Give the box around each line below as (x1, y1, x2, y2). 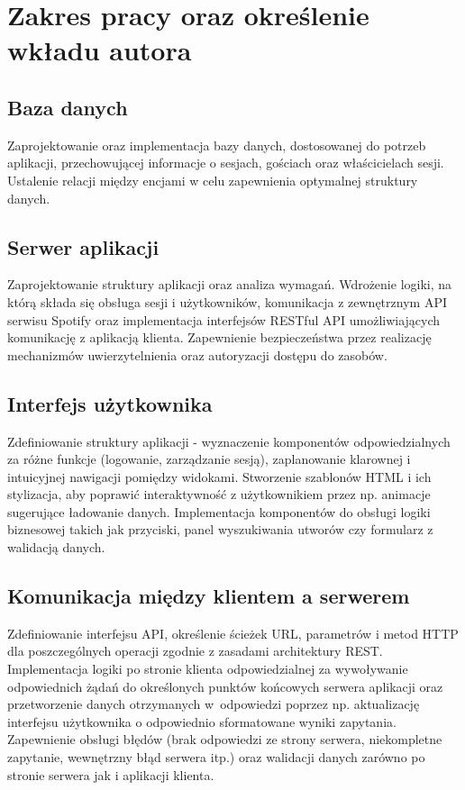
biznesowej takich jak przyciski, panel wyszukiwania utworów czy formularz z (7, 520, 433, 539)
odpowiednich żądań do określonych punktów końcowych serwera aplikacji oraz (7, 676, 443, 695)
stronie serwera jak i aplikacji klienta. (7, 765, 214, 784)
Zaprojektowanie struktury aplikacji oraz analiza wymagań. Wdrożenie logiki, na (7, 275, 452, 294)
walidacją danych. (7, 538, 105, 557)
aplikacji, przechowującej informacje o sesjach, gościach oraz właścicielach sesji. (7, 153, 444, 172)
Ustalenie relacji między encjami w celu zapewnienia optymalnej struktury (7, 170, 418, 189)
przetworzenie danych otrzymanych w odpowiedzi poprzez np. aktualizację (7, 695, 420, 713)
